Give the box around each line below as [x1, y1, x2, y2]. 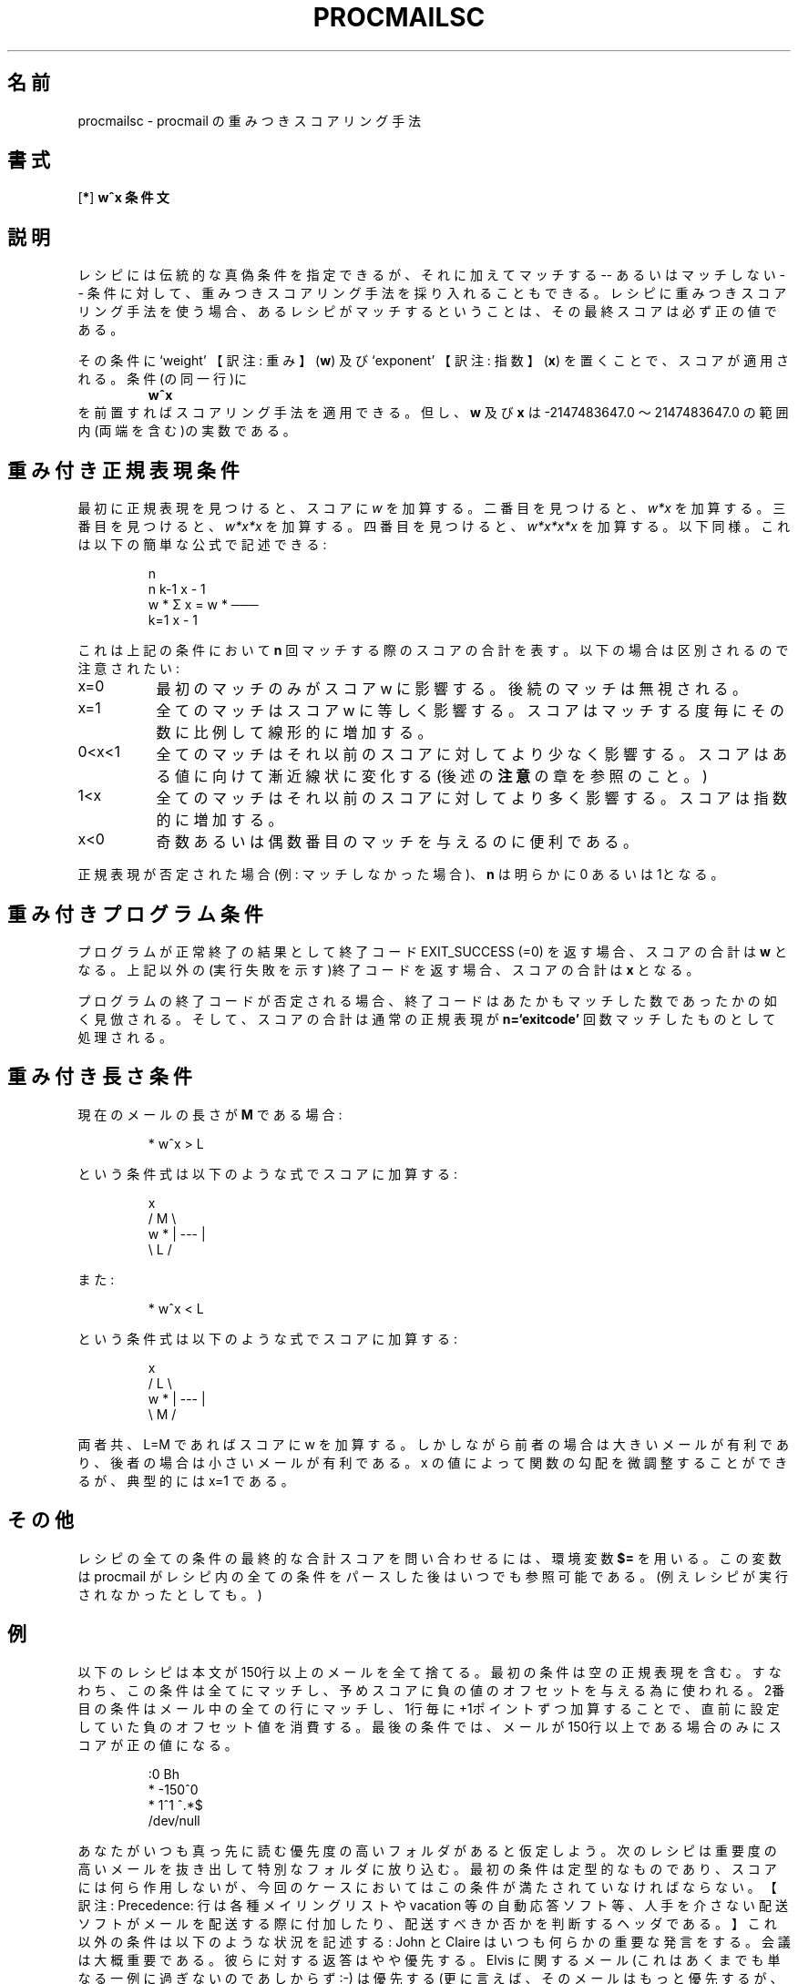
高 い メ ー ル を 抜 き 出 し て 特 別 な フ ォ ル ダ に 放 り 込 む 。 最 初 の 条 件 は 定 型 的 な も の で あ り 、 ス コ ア [77, 1860, 777, 1877]
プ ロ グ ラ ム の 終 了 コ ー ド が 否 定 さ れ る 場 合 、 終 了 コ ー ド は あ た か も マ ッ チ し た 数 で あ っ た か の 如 [77, 992, 777, 1008]
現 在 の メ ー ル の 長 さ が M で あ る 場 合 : [77, 1106, 343, 1122]
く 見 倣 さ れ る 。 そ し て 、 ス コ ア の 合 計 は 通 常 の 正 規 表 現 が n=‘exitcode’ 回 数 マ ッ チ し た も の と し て [77, 1010, 776, 1027]
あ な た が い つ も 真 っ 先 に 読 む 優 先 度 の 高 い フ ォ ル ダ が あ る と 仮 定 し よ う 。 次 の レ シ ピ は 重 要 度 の [77, 1842, 777, 1858]
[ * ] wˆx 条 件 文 [77, 189, 169, 206]
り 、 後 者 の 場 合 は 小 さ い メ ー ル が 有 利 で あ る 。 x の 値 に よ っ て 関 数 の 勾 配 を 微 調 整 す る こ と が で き [77, 1454, 788, 1470]
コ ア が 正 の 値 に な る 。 [77, 1736, 238, 1753]
